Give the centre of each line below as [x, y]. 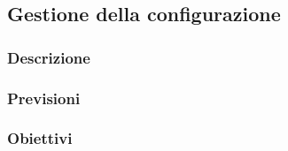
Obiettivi [40, 138]
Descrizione [49, 57]
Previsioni [44, 98]
